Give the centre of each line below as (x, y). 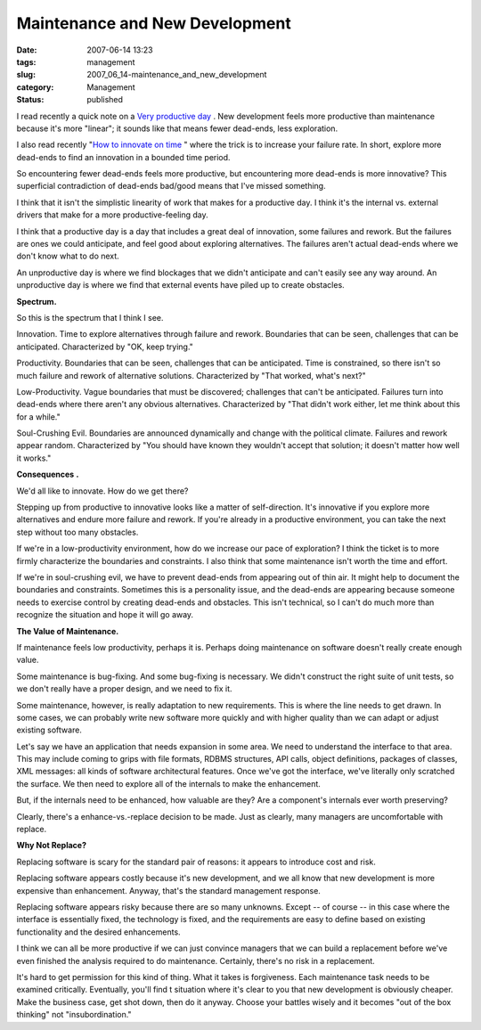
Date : (27, 50)
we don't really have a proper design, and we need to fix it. (124, 689)
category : (35, 87)
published (105, 100)
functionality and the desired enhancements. (99, 932)
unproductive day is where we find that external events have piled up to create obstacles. (180, 285)
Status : (30, 100)
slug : (26, 75)
